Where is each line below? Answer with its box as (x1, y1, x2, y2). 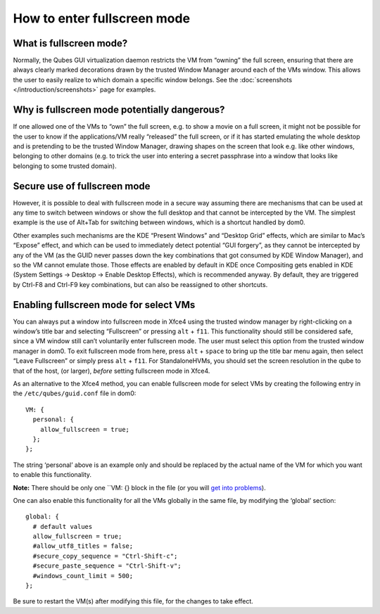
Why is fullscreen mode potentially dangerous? (13, 104, 225, 116)
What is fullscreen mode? (13, 37, 128, 49)
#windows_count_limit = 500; (32, 572, 134, 580)
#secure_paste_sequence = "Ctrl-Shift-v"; (32, 562, 182, 570)
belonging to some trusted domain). (13, 162, 118, 170)
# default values (32, 523, 93, 530)
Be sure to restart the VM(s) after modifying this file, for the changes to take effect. (13, 597, 253, 606)
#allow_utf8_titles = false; (32, 542, 134, 550)
